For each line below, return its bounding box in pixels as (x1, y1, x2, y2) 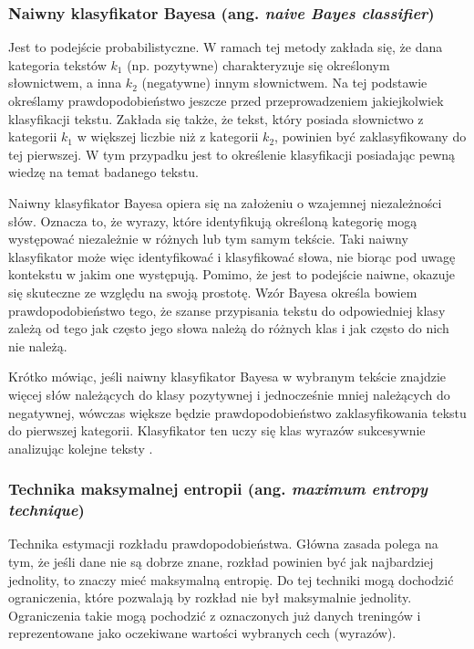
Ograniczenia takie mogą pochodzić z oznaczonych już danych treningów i (8, 605, 421, 624)
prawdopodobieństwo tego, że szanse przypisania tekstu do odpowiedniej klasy (8, 300, 446, 319)
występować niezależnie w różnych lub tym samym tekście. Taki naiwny (8, 229, 408, 248)
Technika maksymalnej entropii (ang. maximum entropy (8, 477, 428, 500)
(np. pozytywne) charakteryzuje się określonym (127, 55, 390, 74)
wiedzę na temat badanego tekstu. (8, 162, 199, 182)
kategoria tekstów (8, 55, 107, 74)
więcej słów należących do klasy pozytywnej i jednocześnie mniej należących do (8, 384, 450, 403)
